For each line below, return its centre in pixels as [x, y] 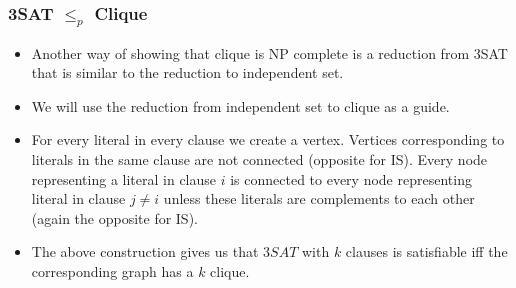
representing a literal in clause [124, 178]
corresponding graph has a [112, 270]
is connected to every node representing [351, 178]
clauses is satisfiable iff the [426, 251]
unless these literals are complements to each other [319, 198]
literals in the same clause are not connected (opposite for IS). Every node [259, 158]
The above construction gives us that [145, 251]
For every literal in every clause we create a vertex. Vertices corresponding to [268, 139]
